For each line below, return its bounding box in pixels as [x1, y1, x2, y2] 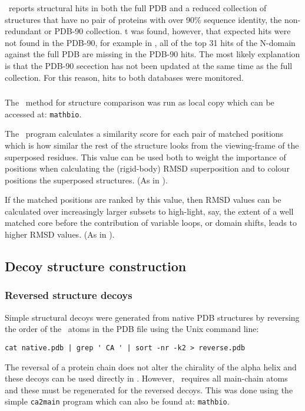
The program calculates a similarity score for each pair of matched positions [5, 127, 284, 140]
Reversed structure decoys [5, 288, 132, 303]
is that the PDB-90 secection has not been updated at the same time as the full [5, 59, 293, 71]
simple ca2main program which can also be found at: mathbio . [5, 395, 230, 407]
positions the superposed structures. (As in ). [5, 173, 168, 186]
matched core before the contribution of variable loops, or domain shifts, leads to [5, 216, 297, 229]
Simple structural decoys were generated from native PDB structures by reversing [5, 311, 300, 323]
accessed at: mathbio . [5, 107, 82, 120]
